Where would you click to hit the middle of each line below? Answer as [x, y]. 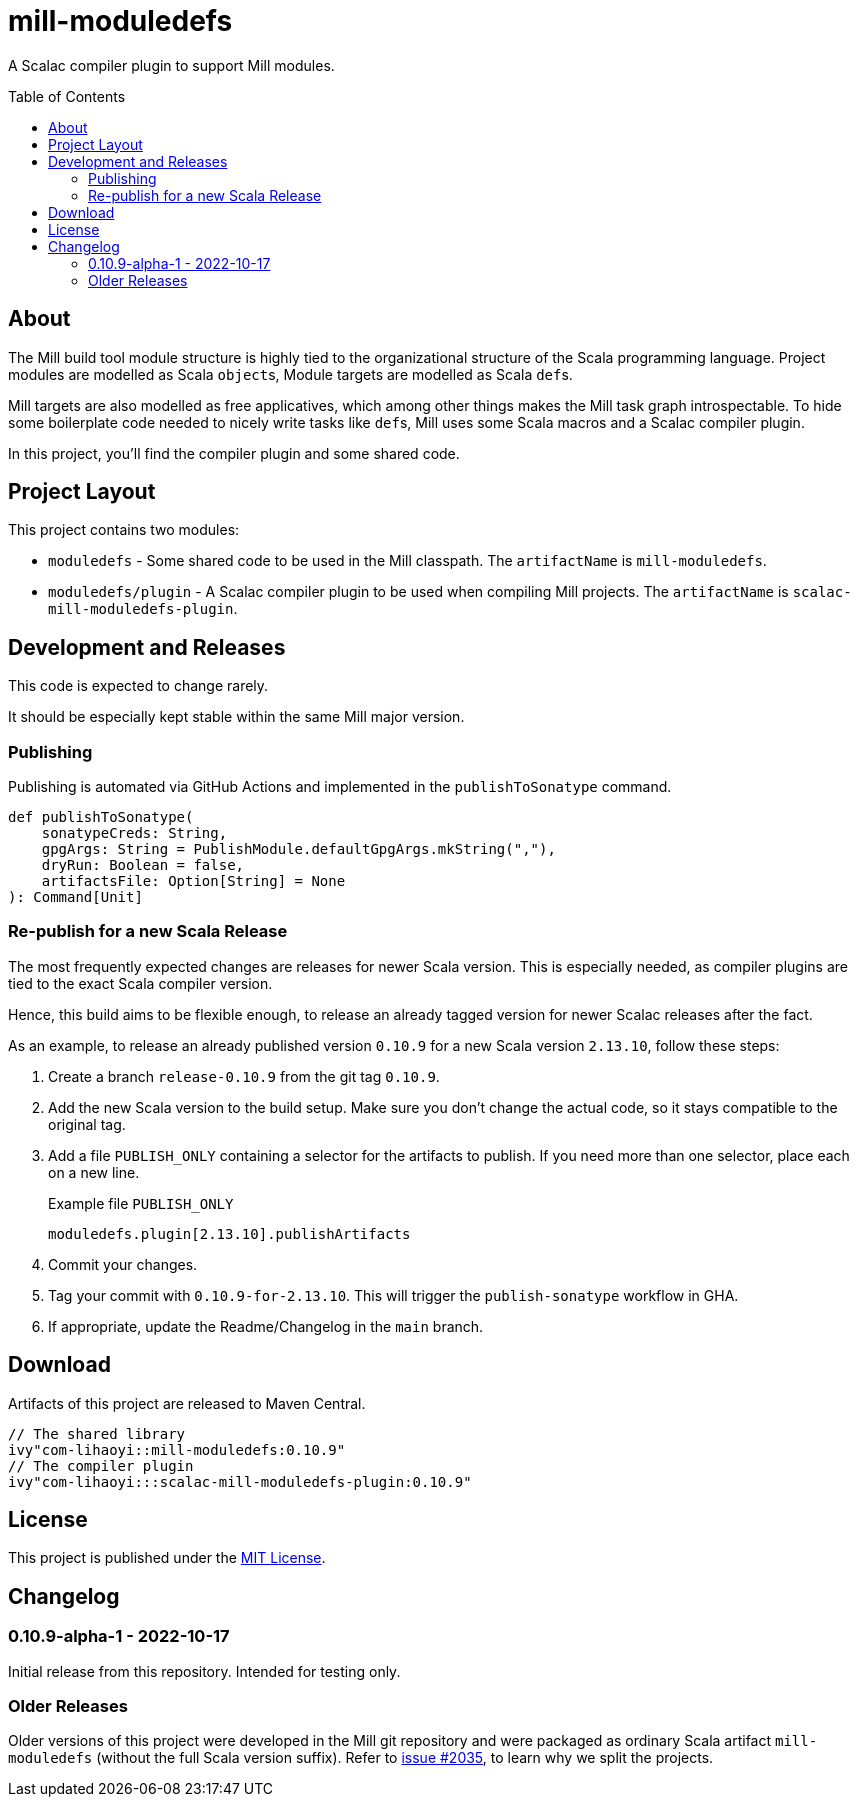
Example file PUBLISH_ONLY [141, 1203]
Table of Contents [67, 96]
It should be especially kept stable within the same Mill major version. [236, 717]
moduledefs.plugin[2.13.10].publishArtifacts [229, 1233]
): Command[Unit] [75, 897]
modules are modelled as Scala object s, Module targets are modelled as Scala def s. [290, 374]
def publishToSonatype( [101, 817]
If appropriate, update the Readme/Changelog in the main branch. [266, 1326]
